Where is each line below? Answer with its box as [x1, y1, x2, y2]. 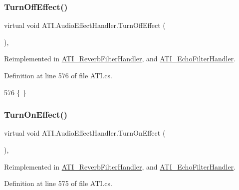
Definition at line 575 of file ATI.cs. [4, 178, 112, 189]
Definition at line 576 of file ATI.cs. [4, 70, 112, 80]
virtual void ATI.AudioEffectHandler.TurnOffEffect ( [4, 20, 166, 30]
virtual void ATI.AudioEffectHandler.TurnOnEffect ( [4, 128, 166, 138]
